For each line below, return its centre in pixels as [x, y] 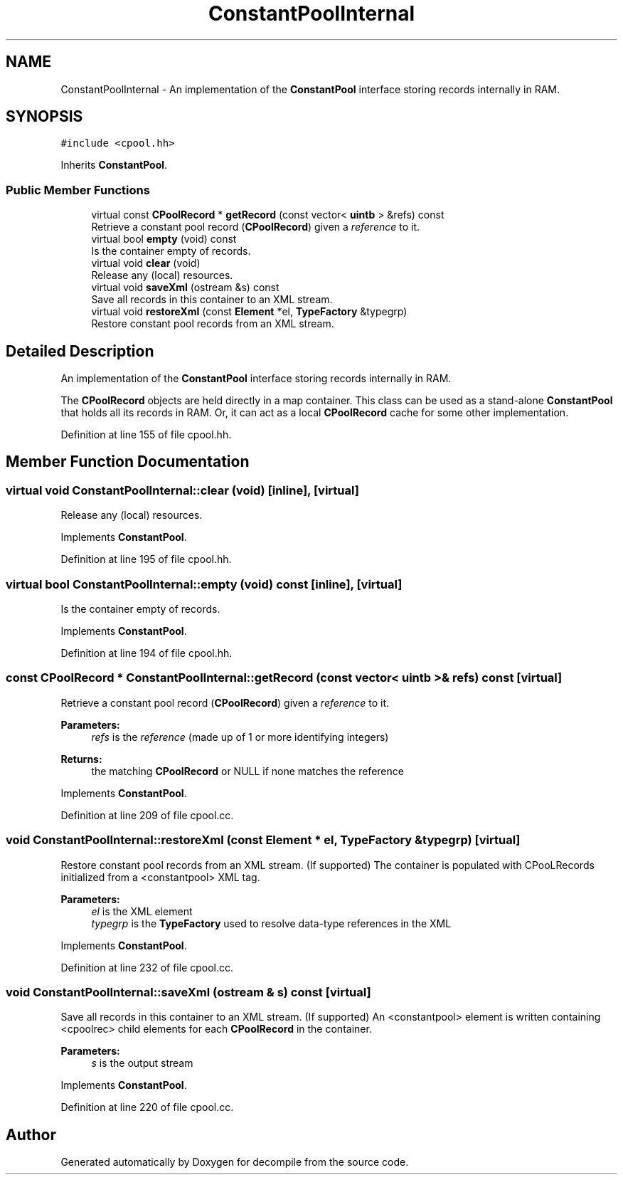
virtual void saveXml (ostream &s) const [185, 288]
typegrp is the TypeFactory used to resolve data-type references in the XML [271, 923]
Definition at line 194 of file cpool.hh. [147, 653]
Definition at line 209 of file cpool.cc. [147, 815]
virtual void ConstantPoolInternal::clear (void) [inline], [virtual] [182, 490]
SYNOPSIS [44, 117]
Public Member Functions [78, 190]
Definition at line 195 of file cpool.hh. [146, 559]
